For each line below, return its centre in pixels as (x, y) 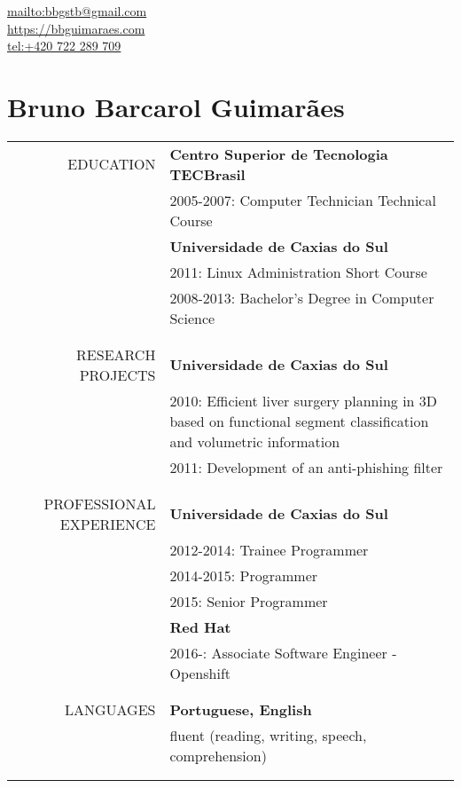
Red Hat (200, 626)
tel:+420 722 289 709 (64, 46)
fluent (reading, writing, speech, (268, 735)
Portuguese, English (241, 709)
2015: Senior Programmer (249, 601)
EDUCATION (112, 164)
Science (192, 318)
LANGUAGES (110, 709)
